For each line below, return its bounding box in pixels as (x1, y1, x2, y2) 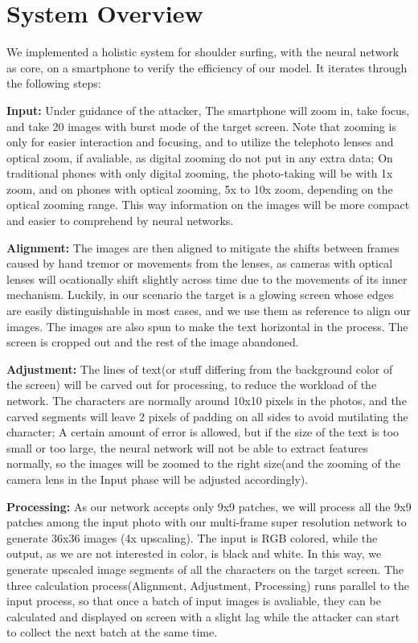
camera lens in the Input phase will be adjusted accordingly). (6, 470, 309, 487)
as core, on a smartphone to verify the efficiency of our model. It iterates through (6, 59, 408, 76)
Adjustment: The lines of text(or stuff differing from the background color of (6, 360, 393, 377)
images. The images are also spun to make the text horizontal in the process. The (6, 317, 408, 334)
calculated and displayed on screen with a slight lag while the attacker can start (6, 608, 400, 625)
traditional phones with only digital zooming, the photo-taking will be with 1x (6, 165, 393, 182)
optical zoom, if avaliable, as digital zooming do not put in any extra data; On (6, 149, 393, 166)
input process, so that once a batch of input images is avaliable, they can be (6, 592, 381, 609)
